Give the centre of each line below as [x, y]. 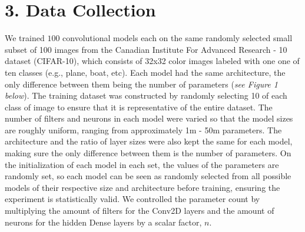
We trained [25, 38]
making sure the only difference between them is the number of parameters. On [148, 153]
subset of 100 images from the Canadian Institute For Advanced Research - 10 [146, 49]
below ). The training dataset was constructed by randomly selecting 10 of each [146, 95]
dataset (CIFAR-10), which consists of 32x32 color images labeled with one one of [152, 61]
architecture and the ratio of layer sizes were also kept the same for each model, [149, 141]
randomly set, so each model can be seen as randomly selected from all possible [148, 176]
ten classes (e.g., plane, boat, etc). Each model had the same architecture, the [145, 72]
